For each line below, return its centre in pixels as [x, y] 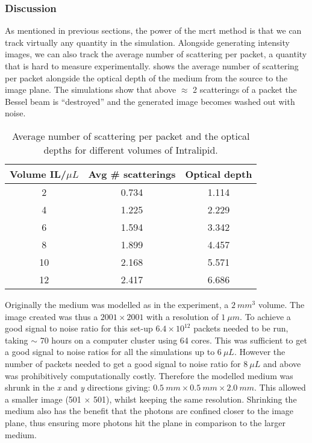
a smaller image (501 [43, 399]
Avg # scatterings [132, 174]
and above [282, 363]
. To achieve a [265, 316]
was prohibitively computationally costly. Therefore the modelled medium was [149, 375]
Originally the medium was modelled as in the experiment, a [117, 304]
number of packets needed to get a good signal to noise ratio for [123, 363]
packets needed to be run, [241, 328]
